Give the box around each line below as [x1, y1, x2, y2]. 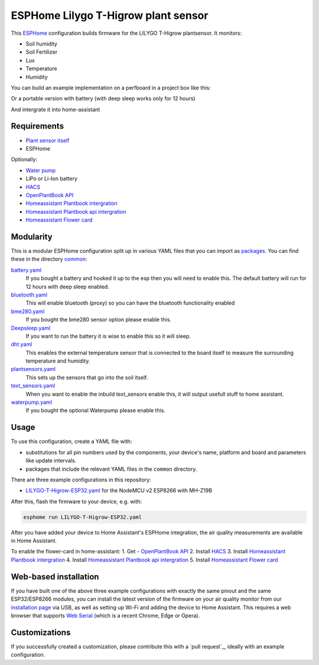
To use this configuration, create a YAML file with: [11, 438, 132, 445]
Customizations [11, 627, 71, 637]
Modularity [11, 232, 53, 242]
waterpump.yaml [11, 399, 53, 406]
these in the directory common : [11, 256, 88, 263]
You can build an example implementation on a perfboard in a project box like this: [11, 84, 211, 91]
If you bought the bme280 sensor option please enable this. [25, 316, 171, 323]
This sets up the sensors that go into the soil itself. [25, 374, 148, 381]
